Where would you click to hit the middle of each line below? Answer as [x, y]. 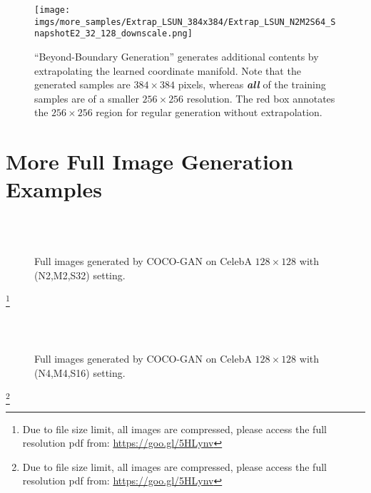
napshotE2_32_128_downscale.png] [113, 34]
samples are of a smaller [87, 98]
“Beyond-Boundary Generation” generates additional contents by [177, 56]
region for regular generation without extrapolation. [209, 112]
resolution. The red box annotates [261, 98]
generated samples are [82, 84]
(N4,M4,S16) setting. [80, 372]
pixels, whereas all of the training [252, 84]
